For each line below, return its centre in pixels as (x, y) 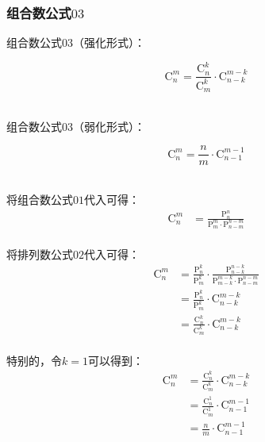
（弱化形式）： (109, 126)
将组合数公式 (40, 200)
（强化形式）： (109, 42)
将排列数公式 (40, 254)
